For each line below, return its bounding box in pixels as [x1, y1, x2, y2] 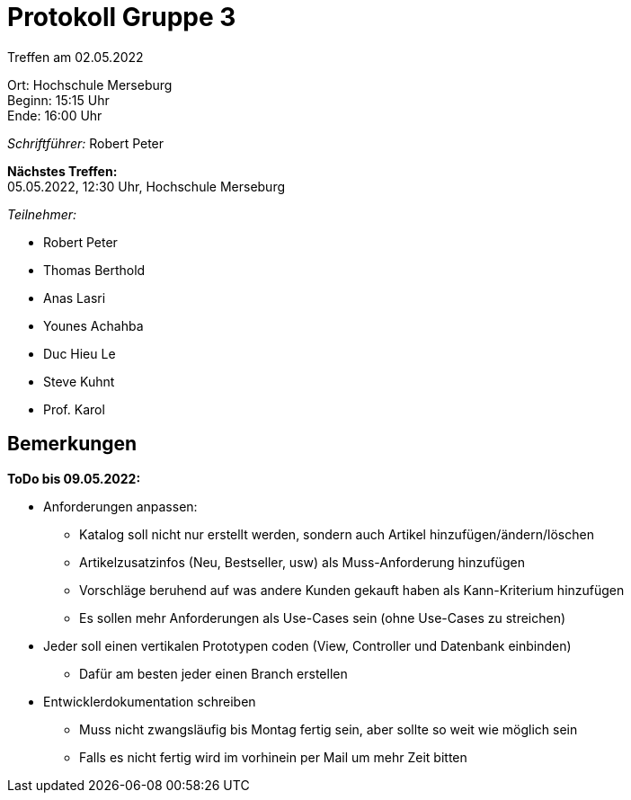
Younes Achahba [43, 317, 144, 333]
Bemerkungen [7, 432, 138, 456]
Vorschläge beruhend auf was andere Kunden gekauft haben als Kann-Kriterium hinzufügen [79, 582, 625, 598]
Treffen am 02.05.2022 [7, 49, 144, 65]
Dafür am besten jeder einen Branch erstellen [79, 665, 348, 681]
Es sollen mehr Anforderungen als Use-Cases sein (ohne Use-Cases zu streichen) [79, 609, 566, 626]
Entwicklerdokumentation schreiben [43, 693, 256, 709]
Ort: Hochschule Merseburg [7, 76, 173, 93]
